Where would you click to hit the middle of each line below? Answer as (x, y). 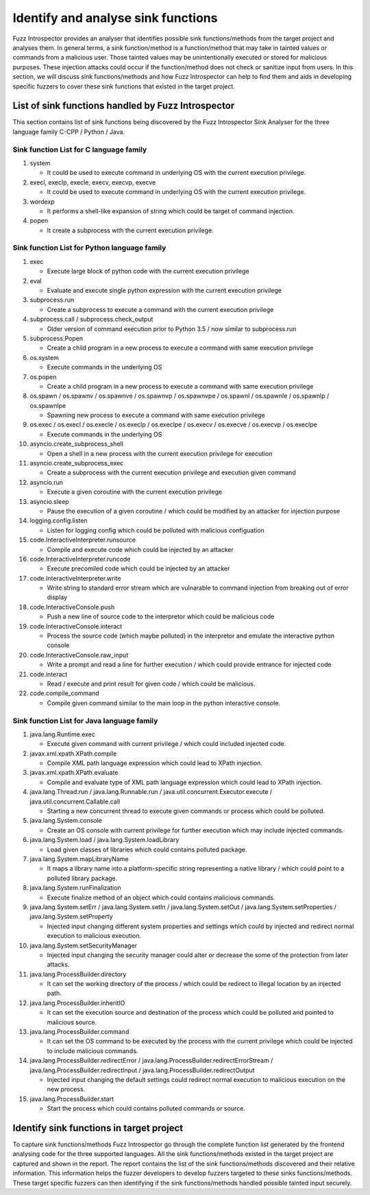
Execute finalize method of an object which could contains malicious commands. (161, 897)
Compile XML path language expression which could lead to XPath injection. (155, 763)
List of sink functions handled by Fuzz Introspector (124, 106)
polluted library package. (82, 878)
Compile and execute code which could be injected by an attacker (140, 549)
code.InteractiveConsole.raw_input (79, 655)
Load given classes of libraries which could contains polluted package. (147, 849)
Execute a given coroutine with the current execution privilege (135, 492)
